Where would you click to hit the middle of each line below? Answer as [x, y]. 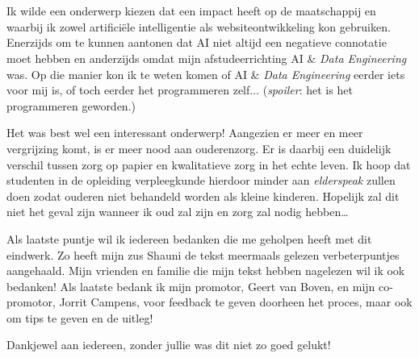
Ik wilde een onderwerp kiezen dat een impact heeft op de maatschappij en [191, 11]
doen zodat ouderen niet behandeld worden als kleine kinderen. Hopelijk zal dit [203, 196]
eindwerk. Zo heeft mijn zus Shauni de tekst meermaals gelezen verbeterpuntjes [203, 254]
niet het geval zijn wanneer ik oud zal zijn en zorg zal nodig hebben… [178, 212]
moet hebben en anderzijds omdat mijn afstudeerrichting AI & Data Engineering [207, 58]
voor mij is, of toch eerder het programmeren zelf [128, 90]
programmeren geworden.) [71, 105]
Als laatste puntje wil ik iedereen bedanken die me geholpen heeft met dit [189, 238]
